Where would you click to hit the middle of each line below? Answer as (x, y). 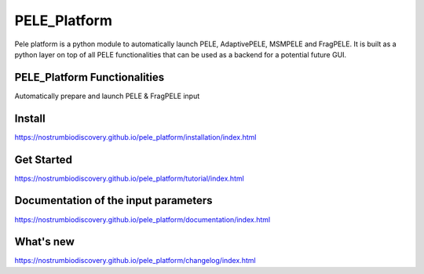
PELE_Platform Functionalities (90, 77)
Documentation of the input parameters (113, 201)
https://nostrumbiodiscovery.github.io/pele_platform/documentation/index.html (143, 219)
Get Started (43, 160)
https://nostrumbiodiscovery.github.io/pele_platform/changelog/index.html (135, 261)
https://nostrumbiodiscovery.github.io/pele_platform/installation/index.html (135, 137)
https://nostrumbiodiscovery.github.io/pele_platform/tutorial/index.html (130, 178)
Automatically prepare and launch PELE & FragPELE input (107, 96)
